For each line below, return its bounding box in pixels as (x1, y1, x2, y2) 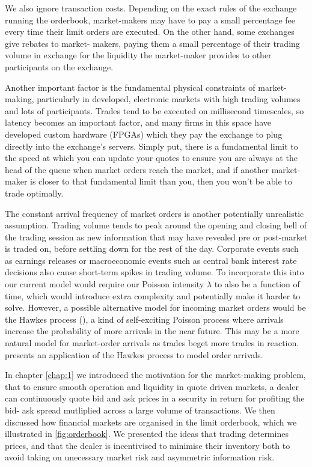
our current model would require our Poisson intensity (5, 278, 204, 290)
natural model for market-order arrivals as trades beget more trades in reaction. (5, 337, 299, 349)
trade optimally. (5, 186, 64, 199)
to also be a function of (214, 278, 300, 290)
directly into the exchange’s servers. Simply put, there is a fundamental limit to (5, 139, 298, 152)
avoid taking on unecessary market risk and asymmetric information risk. (5, 451, 275, 463)
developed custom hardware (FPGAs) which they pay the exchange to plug (5, 127, 283, 140)
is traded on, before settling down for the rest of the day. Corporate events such (5, 242, 299, 255)
